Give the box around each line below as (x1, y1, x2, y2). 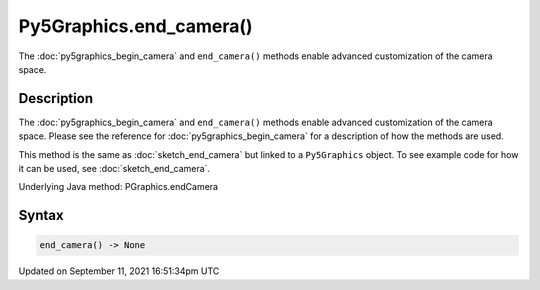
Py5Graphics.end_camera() (18, 15, 254, 37)
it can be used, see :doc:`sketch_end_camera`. (18, 163, 210, 175)
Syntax (18, 207, 64, 224)
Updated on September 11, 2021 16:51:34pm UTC (18, 265, 220, 277)
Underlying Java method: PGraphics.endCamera (18, 181, 219, 193)
